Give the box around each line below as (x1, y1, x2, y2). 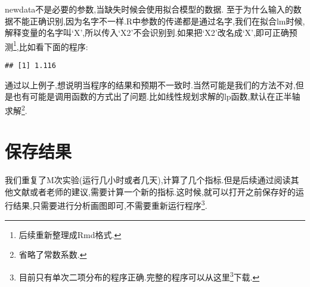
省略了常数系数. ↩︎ (18, 248, 87, 261)
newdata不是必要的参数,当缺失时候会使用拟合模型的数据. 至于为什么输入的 (5, 3, 293, 15)
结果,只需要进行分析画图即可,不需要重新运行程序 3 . (13, 197, 207, 212)
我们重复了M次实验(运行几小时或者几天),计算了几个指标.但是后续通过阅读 (5, 174, 291, 186)
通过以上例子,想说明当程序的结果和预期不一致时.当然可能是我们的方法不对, (5, 78, 296, 91)
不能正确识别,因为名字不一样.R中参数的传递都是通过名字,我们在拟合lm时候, (13, 14, 305, 27)
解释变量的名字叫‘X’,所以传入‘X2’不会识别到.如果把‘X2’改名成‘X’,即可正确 (5, 26, 289, 39)
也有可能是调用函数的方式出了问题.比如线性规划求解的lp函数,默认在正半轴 (13, 90, 300, 103)
